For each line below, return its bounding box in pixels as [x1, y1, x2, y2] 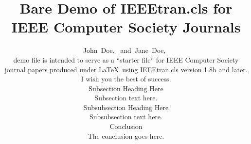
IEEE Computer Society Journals [11, 17, 241, 37]
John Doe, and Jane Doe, [83, 45, 166, 55]
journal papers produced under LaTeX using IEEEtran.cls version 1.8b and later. [4, 64, 248, 74]
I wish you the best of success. [81, 74, 171, 84]
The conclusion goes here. [88, 130, 164, 141]
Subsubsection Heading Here [83, 102, 169, 112]
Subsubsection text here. [90, 112, 162, 122]
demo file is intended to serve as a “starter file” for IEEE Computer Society [13, 54, 239, 64]
